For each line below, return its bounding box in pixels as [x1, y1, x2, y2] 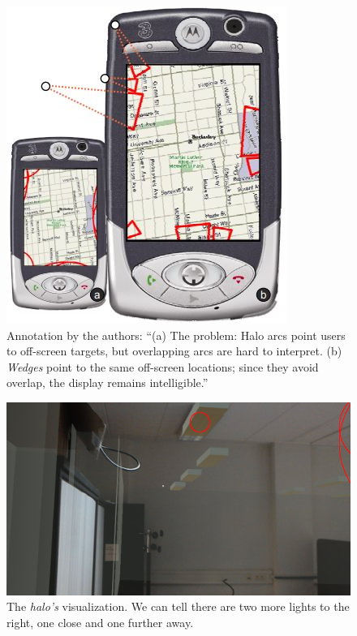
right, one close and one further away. [6, 613, 194, 630]
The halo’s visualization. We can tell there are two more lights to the [6, 598, 350, 615]
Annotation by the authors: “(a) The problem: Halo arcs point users [6, 326, 346, 343]
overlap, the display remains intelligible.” [6, 374, 209, 391]
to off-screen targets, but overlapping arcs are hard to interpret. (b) [6, 342, 342, 359]
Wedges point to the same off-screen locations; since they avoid [6, 358, 319, 375]
